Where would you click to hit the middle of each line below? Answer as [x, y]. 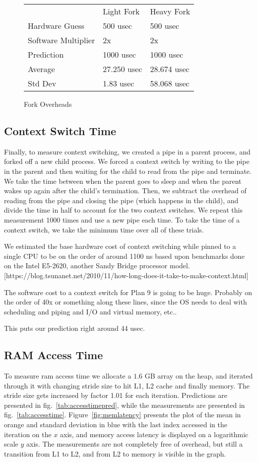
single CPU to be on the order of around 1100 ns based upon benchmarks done [124, 256]
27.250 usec [123, 69]
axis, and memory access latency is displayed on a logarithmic [154, 434]
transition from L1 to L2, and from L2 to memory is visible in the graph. [115, 453]
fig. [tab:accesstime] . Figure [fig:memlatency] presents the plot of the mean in [123, 415]
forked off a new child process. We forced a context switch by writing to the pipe [127, 161]
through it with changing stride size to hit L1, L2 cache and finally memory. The [127, 385]
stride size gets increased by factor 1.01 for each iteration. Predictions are [116, 395]
